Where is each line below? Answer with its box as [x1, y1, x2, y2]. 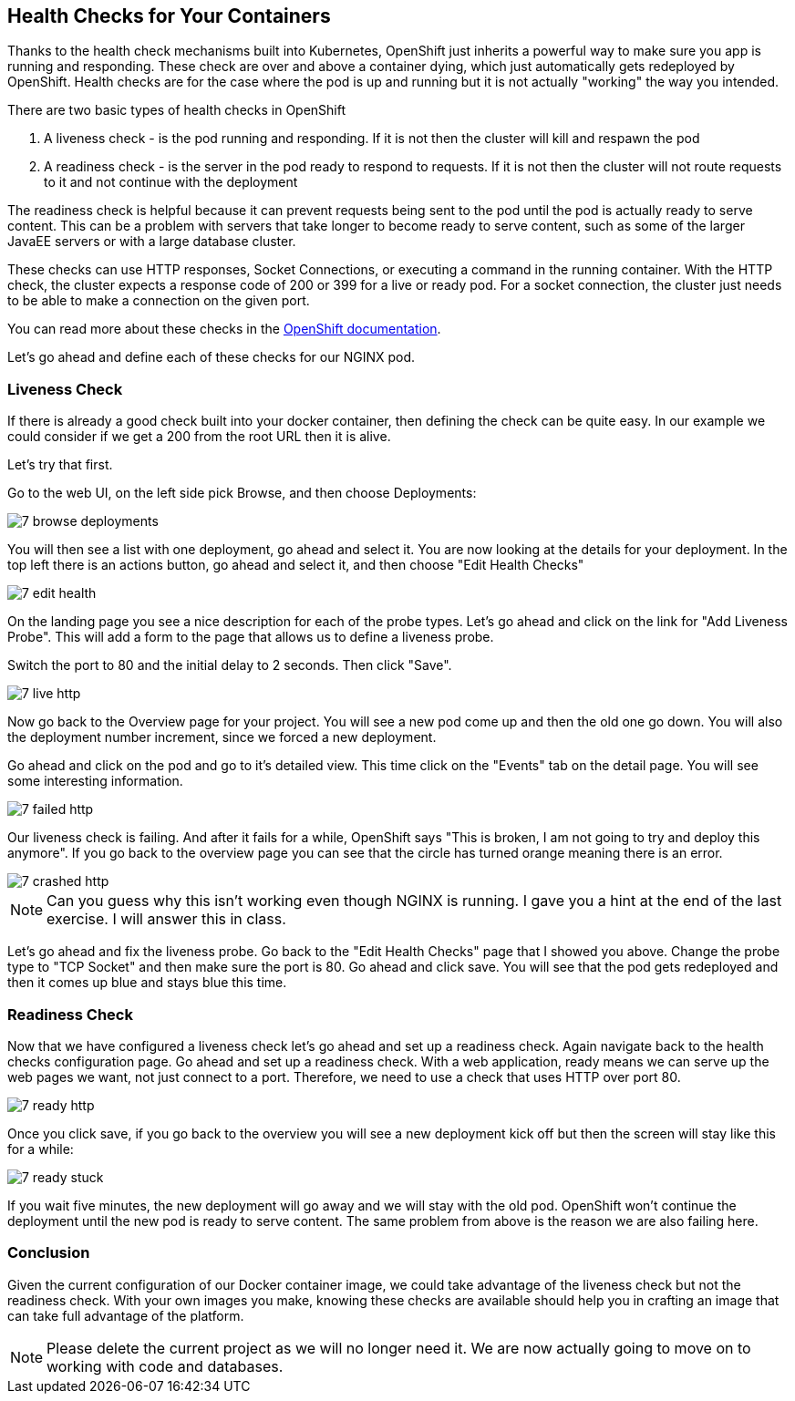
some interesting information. [7, 773, 183, 789]
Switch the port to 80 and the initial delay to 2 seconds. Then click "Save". [7, 657, 452, 674]
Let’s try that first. [7, 457, 113, 473]
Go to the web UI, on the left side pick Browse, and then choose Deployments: [7, 485, 477, 501]
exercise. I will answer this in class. [46, 910, 286, 929]
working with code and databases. [46, 1356, 284, 1375]
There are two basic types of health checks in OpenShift [7, 102, 346, 118]
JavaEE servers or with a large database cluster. [7, 233, 296, 250]
